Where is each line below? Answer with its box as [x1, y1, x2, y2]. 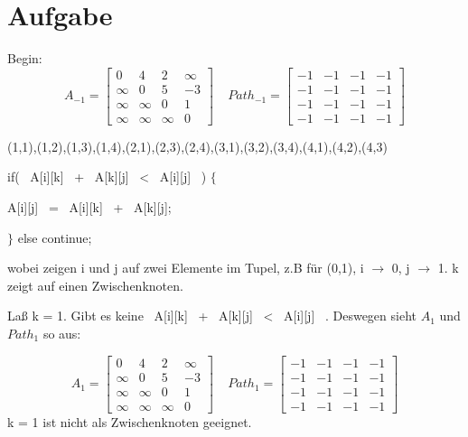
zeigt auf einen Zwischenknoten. [7, 275, 183, 294]
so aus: [42, 324, 81, 342]
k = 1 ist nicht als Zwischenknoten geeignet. [7, 412, 252, 431]
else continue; [17, 228, 92, 246]
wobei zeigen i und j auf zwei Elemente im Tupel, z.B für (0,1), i [7, 258, 364, 277]
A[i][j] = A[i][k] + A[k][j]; [7, 198, 172, 217]
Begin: [7, 49, 42, 68]
